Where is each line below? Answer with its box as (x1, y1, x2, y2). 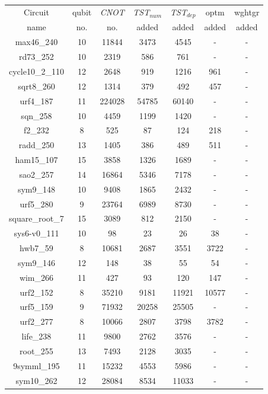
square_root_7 (9, 212, 64, 225)
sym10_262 (15, 374, 58, 386)
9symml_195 (13, 359, 60, 371)
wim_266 (19, 271, 54, 283)
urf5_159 (20, 300, 53, 313)
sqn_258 (21, 109, 52, 121)
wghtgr (234, 6, 260, 18)
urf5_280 (20, 197, 53, 210)
